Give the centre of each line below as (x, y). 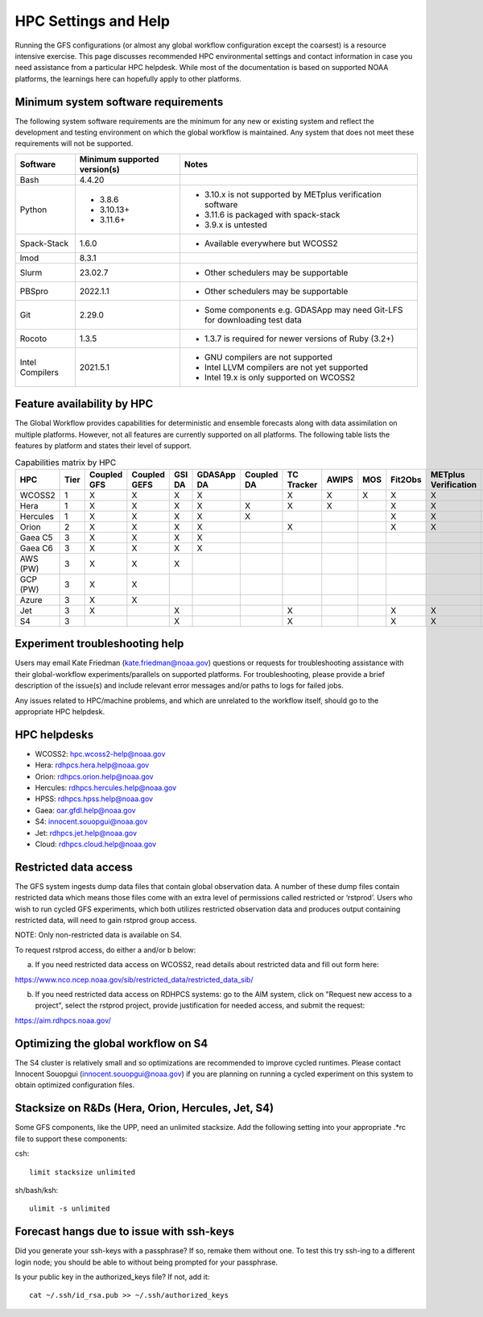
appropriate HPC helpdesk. (60, 711)
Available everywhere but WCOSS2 (271, 243)
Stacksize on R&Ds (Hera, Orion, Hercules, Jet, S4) (144, 1108)
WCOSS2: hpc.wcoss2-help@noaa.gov (100, 754)
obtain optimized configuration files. (75, 1085)
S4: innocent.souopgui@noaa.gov (91, 821)
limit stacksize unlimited (83, 1172)
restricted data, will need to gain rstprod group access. (106, 920)
